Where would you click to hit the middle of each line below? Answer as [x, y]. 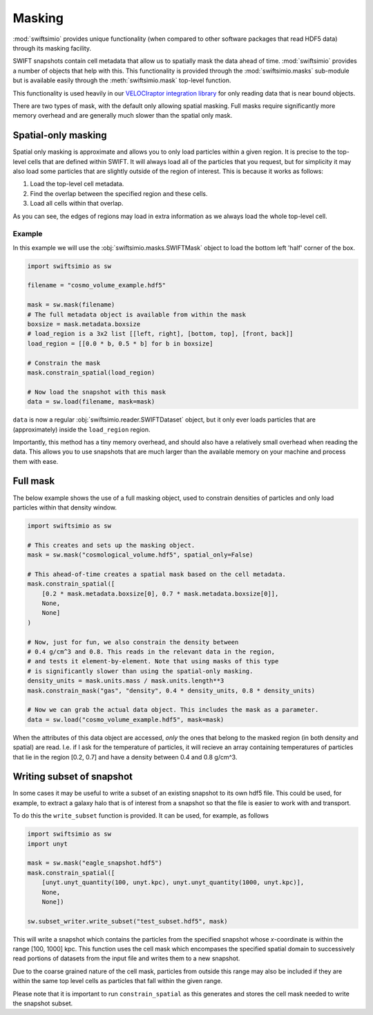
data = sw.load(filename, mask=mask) [91, 402]
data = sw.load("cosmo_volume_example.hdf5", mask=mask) [126, 719]
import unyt [48, 844]
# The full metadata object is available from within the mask [137, 314]
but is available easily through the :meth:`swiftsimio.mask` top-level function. [122, 80]
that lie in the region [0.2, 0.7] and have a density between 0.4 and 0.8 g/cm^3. [125, 757]
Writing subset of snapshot [73, 776]
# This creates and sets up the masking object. [111, 545]
